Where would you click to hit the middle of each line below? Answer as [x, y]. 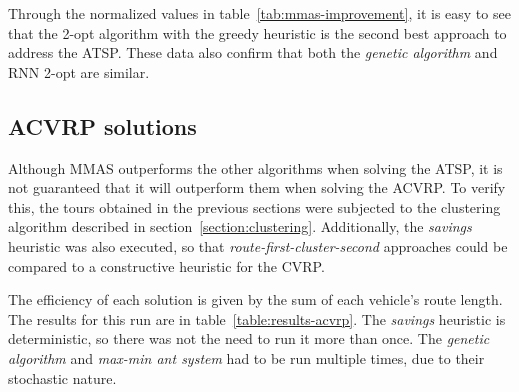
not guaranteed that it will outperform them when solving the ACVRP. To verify [257, 187]
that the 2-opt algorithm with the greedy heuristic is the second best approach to [257, 32]
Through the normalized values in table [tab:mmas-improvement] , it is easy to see [259, 13]
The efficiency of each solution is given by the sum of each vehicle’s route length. [255, 299]
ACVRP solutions [102, 125]
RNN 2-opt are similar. [79, 71]
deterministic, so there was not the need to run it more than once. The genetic [249, 338]
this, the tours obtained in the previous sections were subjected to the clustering [254, 206]
